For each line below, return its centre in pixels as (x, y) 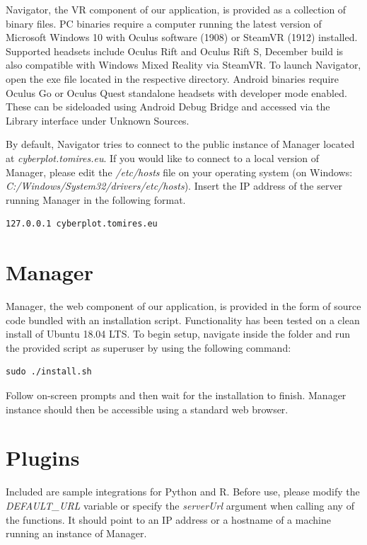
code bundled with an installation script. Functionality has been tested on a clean (183, 320)
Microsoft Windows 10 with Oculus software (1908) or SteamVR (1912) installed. (182, 37)
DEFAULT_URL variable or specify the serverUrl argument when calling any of (180, 505)
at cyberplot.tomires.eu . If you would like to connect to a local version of (163, 157)
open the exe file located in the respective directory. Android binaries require (173, 78)
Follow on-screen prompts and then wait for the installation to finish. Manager (176, 395)
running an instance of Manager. (76, 533)
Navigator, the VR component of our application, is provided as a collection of (176, 9)
